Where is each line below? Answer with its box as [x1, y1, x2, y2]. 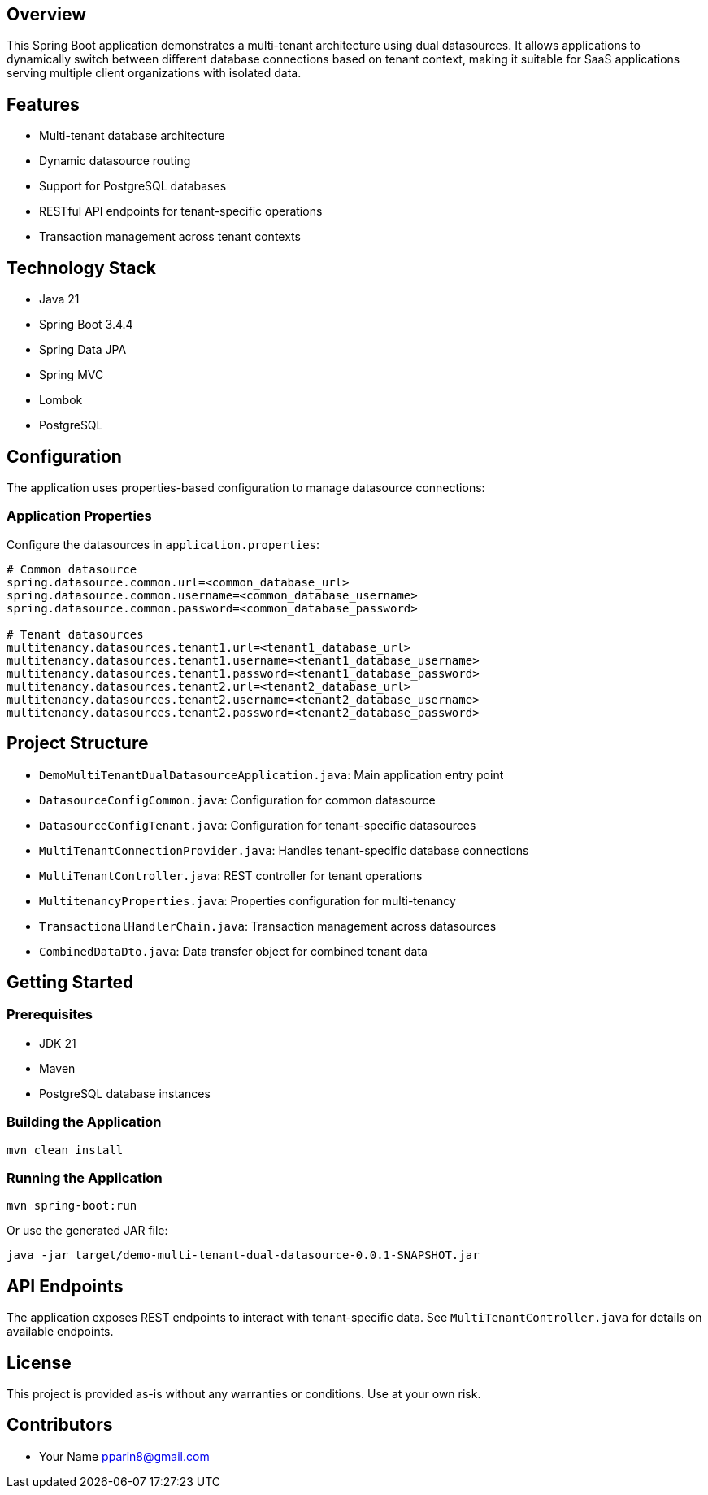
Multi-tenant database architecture [39, 129, 225, 143]
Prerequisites [7, 1006, 93, 1023]
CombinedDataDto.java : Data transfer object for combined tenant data [39, 944, 428, 958]
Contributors [7, 1414, 113, 1436]
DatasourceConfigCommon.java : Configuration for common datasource [39, 792, 436, 807]
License [7, 1352, 72, 1373]
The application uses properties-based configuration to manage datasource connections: [7, 480, 485, 495]
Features [7, 94, 80, 115]
